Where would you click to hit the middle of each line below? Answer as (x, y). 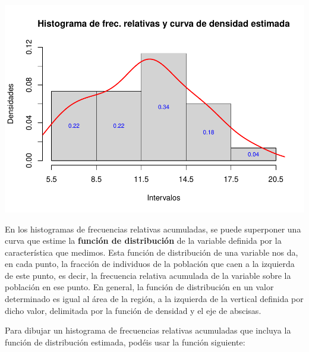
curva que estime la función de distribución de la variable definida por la (143, 241)
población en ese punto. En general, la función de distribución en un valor (139, 287)
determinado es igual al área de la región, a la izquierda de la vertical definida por (154, 299)
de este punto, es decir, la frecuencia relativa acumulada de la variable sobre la (148, 275)
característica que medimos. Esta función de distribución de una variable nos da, (152, 252)
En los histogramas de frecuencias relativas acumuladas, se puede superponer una (153, 229)
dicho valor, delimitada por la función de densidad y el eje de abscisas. (133, 310)
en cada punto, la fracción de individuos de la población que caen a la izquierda (150, 264)
